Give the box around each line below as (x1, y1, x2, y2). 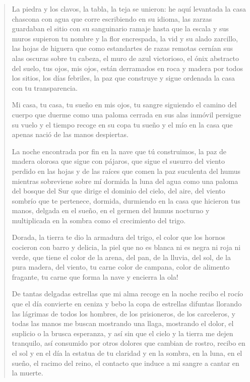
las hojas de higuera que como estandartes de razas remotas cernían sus (12, 43, 233, 53)
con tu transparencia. (12, 82, 78, 93)
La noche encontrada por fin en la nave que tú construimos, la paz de (12, 146, 226, 156)
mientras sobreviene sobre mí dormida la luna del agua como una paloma (12, 175, 238, 186)
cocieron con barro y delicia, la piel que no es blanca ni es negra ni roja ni (12, 242, 241, 252)
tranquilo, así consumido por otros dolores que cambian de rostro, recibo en (12, 338, 245, 348)
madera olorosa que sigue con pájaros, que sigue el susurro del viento (12, 156, 225, 166)
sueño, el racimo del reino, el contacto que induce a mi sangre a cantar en (12, 357, 239, 368)
